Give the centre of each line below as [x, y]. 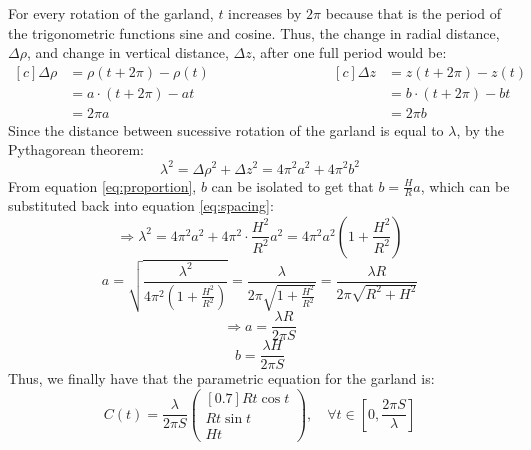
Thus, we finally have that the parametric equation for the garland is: [221, 378]
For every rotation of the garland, [111, 13]
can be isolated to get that [292, 185]
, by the [480, 129]
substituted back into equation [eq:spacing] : [141, 205]
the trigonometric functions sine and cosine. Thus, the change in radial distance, [254, 32]
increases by [265, 13]
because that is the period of [413, 13]
